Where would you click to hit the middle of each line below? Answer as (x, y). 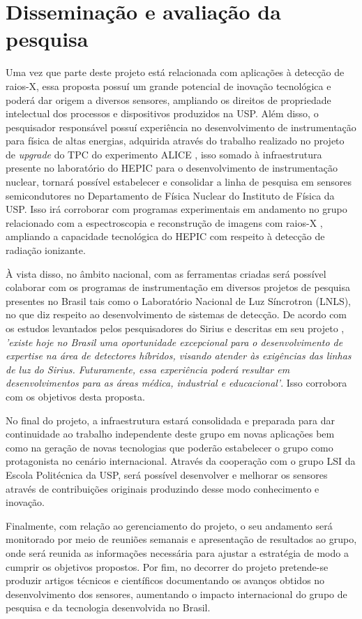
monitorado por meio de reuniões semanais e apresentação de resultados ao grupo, (181, 539)
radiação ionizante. (46, 250)
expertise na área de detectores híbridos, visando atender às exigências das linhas (179, 356)
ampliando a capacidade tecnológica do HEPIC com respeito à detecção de (165, 236)
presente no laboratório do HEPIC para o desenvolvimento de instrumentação (172, 168)
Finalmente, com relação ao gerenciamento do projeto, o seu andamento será (169, 525)
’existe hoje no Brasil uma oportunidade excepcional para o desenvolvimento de (174, 342)
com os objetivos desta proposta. (75, 396)
